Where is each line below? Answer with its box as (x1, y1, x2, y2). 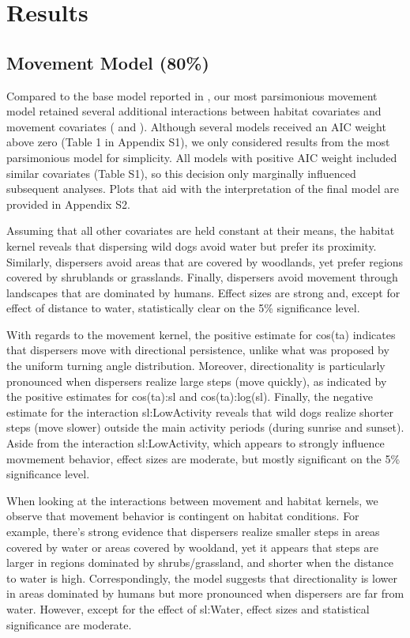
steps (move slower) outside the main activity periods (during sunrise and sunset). (6, 419, 404, 436)
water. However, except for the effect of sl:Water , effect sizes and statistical (6, 600, 370, 617)
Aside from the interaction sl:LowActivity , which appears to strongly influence (6, 435, 385, 451)
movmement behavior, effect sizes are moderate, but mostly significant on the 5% (6, 450, 401, 466)
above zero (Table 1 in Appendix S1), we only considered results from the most (6, 134, 390, 150)
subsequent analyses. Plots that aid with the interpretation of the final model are (6, 180, 399, 197)
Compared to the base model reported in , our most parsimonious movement (6, 87, 378, 104)
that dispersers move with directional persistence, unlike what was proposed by (6, 342, 389, 358)
